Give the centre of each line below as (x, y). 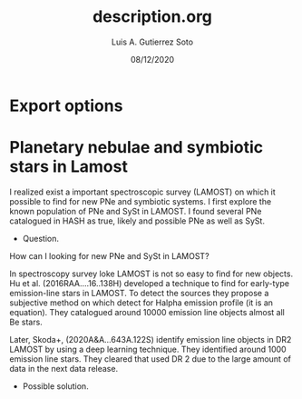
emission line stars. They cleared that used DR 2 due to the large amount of (151, 359)
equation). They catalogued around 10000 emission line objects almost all (147, 312)
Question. (41, 238)
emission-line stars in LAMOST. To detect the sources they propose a (139, 293)
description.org (152, 17)
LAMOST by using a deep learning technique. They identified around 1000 (148, 349)
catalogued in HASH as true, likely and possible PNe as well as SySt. (137, 221)
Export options (66, 105)
